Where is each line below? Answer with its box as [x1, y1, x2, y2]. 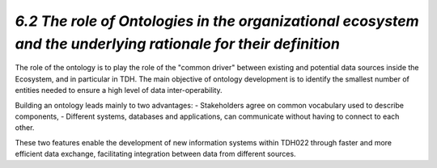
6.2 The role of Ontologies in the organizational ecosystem [15, 12, 420, 30]
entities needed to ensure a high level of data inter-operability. [15, 86, 223, 95]
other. [15, 123, 35, 132]
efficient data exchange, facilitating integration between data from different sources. [15, 149, 296, 159]
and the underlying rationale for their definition [15, 35, 340, 52]
